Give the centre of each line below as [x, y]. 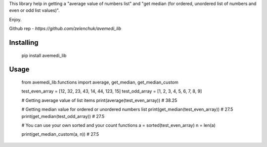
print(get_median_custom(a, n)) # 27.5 [60, 134]
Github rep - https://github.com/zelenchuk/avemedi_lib [65, 29]
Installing [24, 43]
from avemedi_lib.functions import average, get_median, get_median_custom [100, 82]
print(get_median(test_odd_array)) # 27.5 [63, 116]
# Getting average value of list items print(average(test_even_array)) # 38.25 [99, 100]
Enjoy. [15, 19]
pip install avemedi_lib [44, 55]
